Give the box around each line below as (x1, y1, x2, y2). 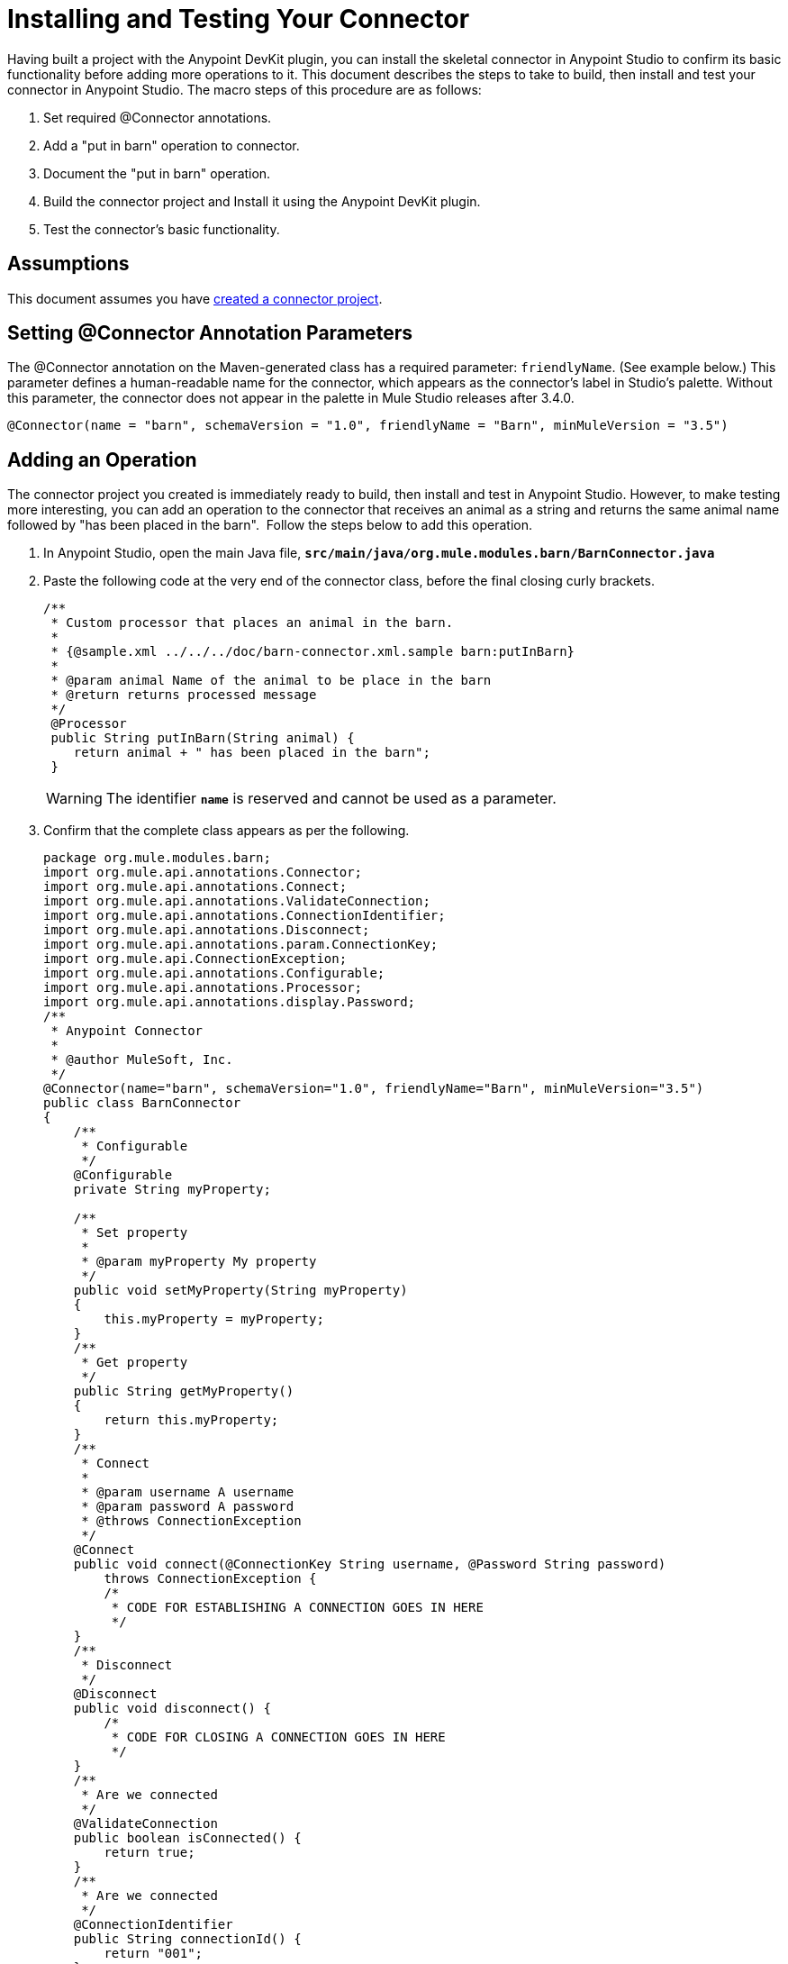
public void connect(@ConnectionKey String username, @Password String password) (73, 1557, 666, 1572)
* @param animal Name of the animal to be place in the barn (50, 673, 492, 688)
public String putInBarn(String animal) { (50, 731, 355, 746)
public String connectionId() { (73, 1932, 302, 1947)
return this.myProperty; (104, 1413, 279, 1428)
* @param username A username (81, 1485, 294, 1500)
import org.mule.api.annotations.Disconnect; (43, 923, 370, 938)
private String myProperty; (73, 1182, 271, 1197)
